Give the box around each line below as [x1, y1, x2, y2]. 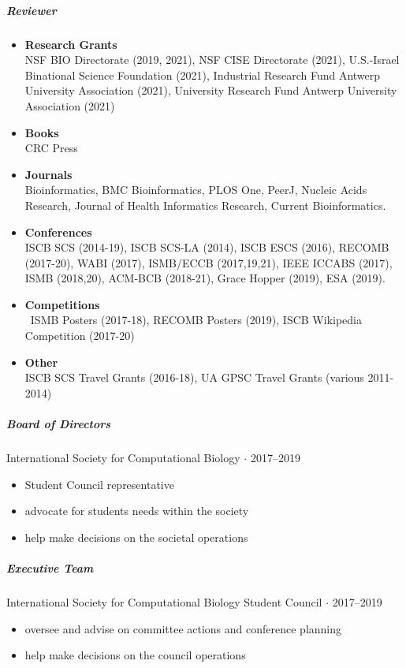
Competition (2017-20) [24, 327, 135, 344]
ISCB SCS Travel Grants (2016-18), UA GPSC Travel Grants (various [24, 369, 364, 386]
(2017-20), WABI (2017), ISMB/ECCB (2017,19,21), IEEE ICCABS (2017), [24, 254, 393, 271]
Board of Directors [6, 416, 111, 432]
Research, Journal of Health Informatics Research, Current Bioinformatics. [24, 196, 386, 213]
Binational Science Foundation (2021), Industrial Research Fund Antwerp [24, 66, 381, 83]
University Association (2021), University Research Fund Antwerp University [24, 82, 397, 99]
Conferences [24, 223, 92, 240]
